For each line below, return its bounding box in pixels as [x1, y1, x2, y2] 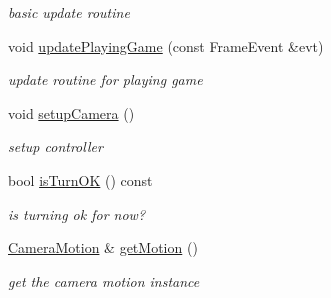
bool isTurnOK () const [8, 169, 153, 190]
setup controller [8, 136, 103, 157]
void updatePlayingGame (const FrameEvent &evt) [8, 35, 324, 56]
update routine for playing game [8, 69, 203, 90]
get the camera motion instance [8, 270, 200, 291]
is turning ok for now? [8, 203, 146, 224]
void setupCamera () [8, 102, 135, 123]
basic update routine [8, 2, 130, 22]
